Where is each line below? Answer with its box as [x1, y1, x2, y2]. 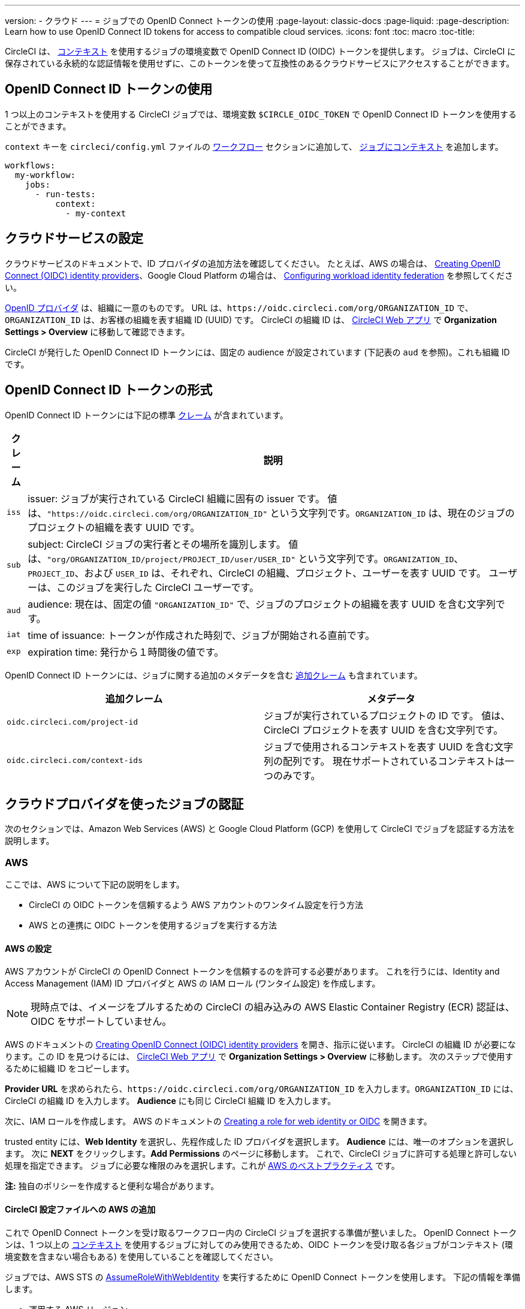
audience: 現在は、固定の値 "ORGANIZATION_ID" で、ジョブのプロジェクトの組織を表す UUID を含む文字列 [28, 598, 496, 610]
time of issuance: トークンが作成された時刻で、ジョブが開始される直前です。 [28, 629, 375, 641]
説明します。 [5, 836, 55, 846]
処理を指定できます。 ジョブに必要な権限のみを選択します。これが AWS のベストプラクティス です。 [5, 1160, 400, 1171]
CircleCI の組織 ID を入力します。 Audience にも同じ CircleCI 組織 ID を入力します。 [5, 1096, 336, 1106]
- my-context [65, 208, 126, 218]
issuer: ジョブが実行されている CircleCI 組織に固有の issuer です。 [28, 492, 325, 505]
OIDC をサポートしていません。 [31, 1015, 172, 1028]
